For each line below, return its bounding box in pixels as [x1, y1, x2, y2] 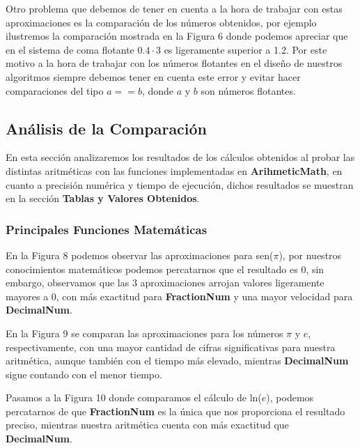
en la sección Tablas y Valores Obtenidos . [6, 191, 200, 206]
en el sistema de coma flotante [6, 42, 134, 56]
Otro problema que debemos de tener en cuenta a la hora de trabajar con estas [6, 1, 343, 15]
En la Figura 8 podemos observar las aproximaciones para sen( [6, 247, 274, 262]
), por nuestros [279, 247, 342, 262]
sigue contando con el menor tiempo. [6, 366, 162, 381]
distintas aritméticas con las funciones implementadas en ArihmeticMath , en [6, 163, 343, 178]
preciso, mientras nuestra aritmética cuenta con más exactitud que [6, 417, 289, 432]
